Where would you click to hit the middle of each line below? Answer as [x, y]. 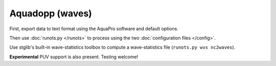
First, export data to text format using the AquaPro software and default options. [94, 29]
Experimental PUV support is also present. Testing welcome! [74, 57]
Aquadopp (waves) [51, 13]
